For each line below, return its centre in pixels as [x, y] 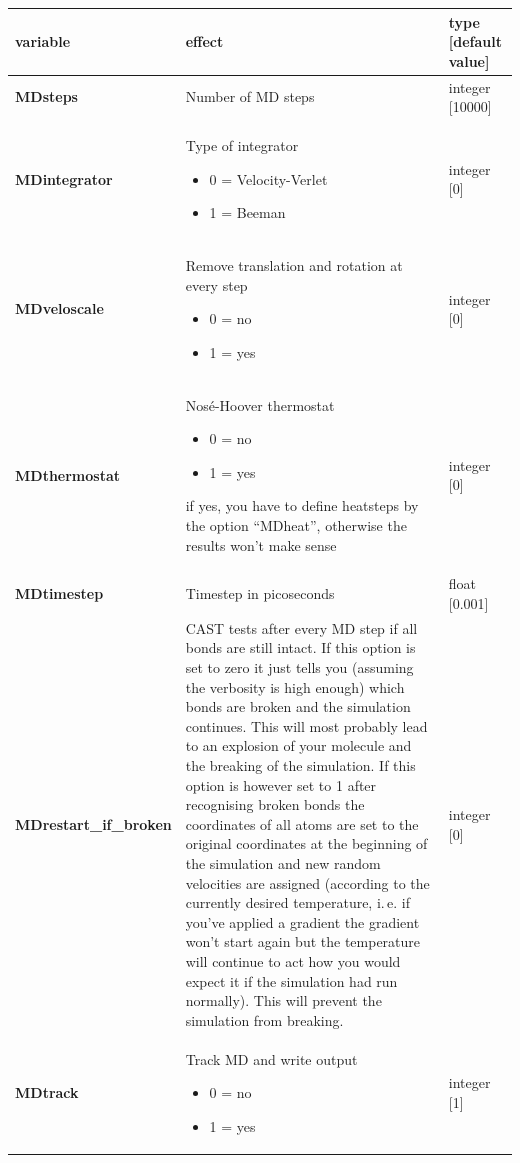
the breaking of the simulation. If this [300, 765]
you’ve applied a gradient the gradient [302, 921]
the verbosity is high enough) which [295, 686]
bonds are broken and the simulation [298, 706]
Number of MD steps [250, 96]
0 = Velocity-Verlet [268, 178]
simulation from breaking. [264, 1019]
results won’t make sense [261, 544]
